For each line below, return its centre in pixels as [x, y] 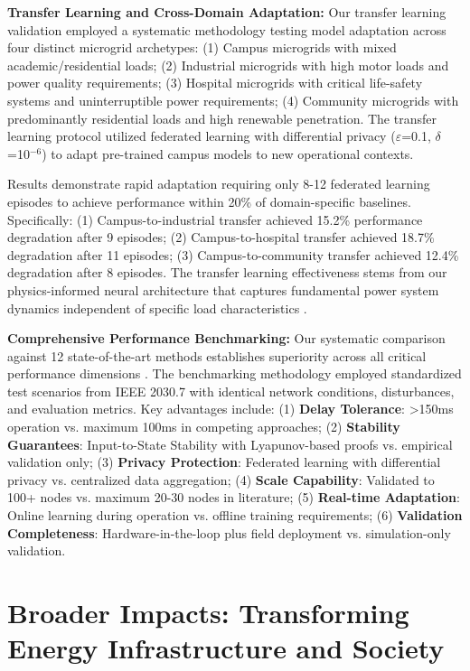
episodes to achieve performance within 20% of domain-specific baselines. [209, 201]
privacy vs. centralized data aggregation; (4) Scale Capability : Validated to [221, 479]
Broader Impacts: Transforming [208, 612]
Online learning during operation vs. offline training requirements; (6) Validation [235, 515]
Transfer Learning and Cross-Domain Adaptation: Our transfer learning [227, 12]
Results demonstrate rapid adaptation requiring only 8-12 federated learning [219, 184]
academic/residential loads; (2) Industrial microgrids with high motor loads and [228, 65]
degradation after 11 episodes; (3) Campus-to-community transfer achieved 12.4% [233, 254]
